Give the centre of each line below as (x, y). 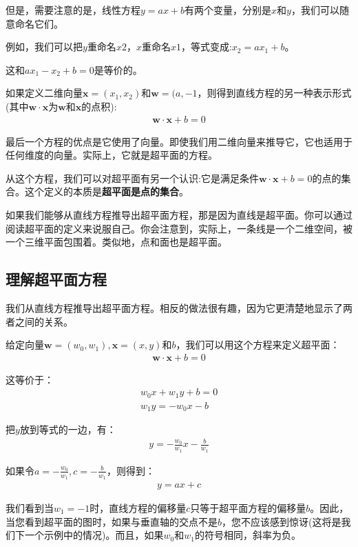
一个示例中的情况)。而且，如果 (94, 535)
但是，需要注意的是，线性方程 (73, 10)
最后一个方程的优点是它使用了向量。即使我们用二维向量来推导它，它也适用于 (179, 141)
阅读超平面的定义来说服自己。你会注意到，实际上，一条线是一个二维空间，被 (179, 228)
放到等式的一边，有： (68, 429)
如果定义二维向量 (44, 93)
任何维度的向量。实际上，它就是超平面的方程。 (112, 155)
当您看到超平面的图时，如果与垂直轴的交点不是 (112, 521)
